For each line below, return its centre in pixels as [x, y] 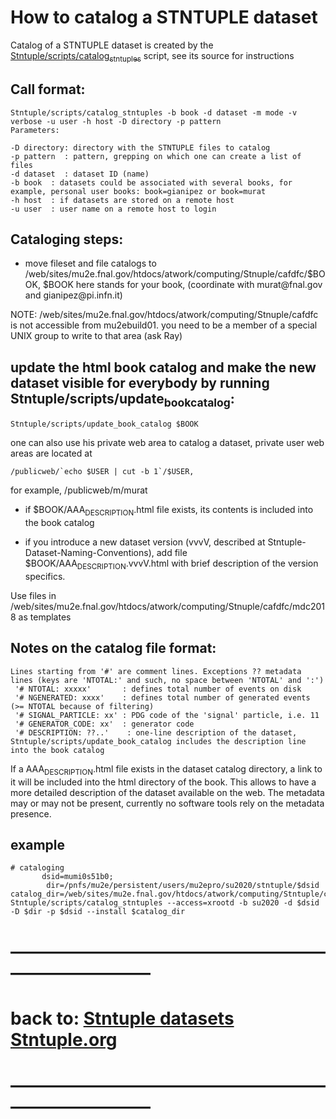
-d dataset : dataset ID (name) [80, 174]
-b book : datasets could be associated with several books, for [151, 182]
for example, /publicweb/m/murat [79, 490]
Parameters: [35, 130]
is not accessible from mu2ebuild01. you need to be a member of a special [164, 325]
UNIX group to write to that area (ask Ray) [96, 336]
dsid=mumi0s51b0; [77, 877]
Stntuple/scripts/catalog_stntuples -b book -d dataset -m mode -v [154, 112]
